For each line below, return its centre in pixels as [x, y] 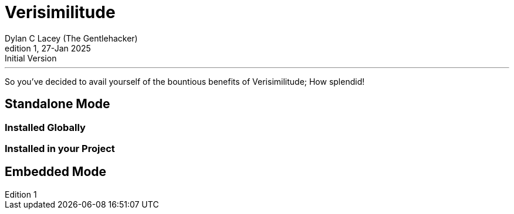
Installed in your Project [60, 148]
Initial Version [31, 58]
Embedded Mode [56, 172]
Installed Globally [45, 127]
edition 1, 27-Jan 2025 [48, 48]
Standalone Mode [58, 104]
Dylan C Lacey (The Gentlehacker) [71, 38]
